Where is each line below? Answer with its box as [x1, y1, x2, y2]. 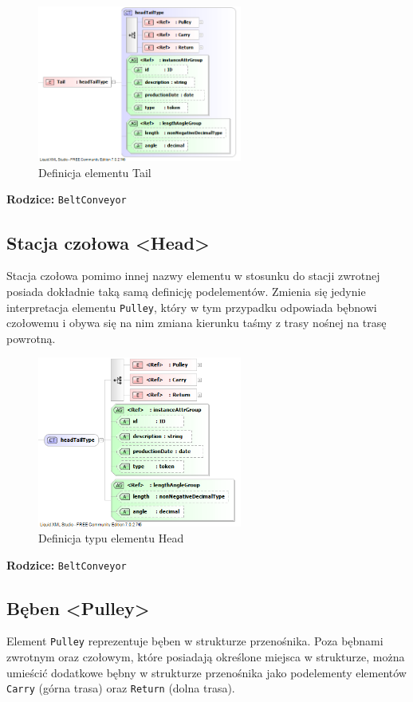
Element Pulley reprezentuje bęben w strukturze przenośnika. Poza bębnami [6, 633, 383, 649]
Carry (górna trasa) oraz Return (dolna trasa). [6, 680, 235, 696]
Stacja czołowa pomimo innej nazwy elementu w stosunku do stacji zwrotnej [6, 267, 380, 284]
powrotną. [6, 329, 56, 346]
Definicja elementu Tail [38, 164, 151, 180]
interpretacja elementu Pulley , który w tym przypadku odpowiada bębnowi [6, 298, 377, 315]
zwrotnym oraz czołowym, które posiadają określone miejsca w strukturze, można [6, 649, 405, 665]
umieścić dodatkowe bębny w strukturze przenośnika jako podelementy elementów [6, 664, 407, 680]
